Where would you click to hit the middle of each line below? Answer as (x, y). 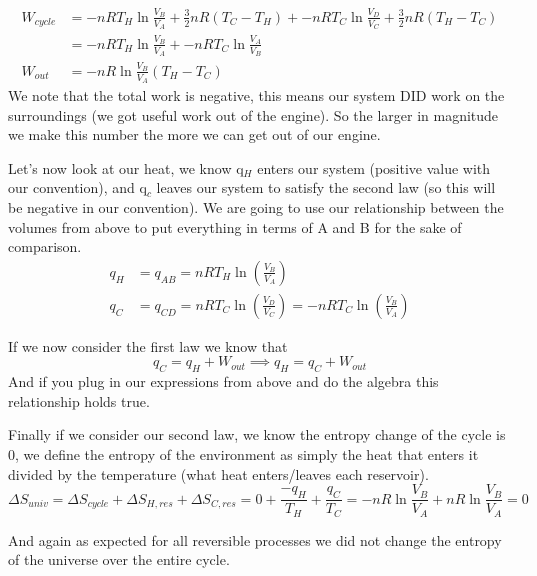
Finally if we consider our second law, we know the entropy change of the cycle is (257, 434)
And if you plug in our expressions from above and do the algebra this (223, 381)
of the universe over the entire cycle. (119, 559)
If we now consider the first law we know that (148, 345)
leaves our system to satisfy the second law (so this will (326, 187)
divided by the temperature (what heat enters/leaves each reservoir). (218, 473)
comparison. (45, 246)
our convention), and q (77, 187)
